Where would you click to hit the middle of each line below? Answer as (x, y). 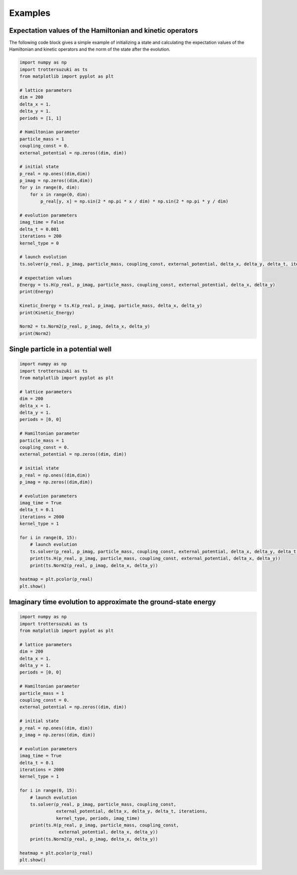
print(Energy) (37, 292)
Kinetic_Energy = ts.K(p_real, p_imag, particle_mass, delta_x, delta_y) (111, 306)
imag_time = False (42, 222)
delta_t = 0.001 (39, 229)
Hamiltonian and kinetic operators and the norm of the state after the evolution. (90, 49)
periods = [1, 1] (41, 118)
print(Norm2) (35, 333)
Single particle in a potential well (60, 349)
